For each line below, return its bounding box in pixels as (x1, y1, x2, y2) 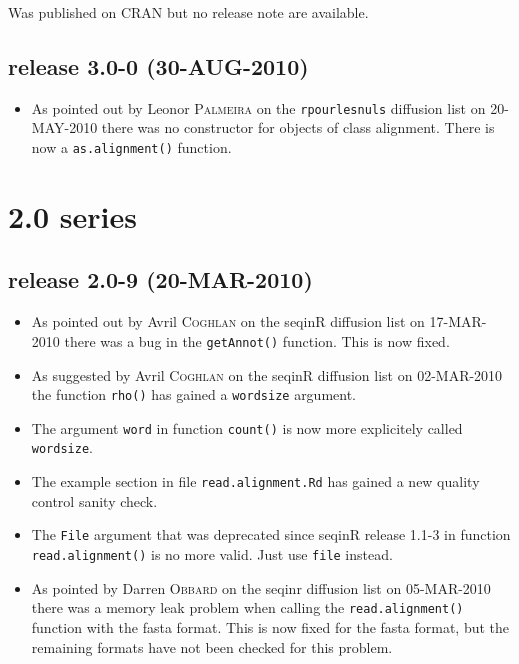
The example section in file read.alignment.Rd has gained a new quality (31, 471, 480, 492)
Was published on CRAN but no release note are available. (8, 2, 369, 22)
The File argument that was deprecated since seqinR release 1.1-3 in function (31, 524, 511, 545)
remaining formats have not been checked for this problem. (31, 636, 393, 657)
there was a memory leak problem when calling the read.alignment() (31, 597, 464, 618)
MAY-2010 (31, 117, 98, 138)
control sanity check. (31, 490, 158, 511)
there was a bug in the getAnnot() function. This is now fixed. (64, 330, 450, 351)
